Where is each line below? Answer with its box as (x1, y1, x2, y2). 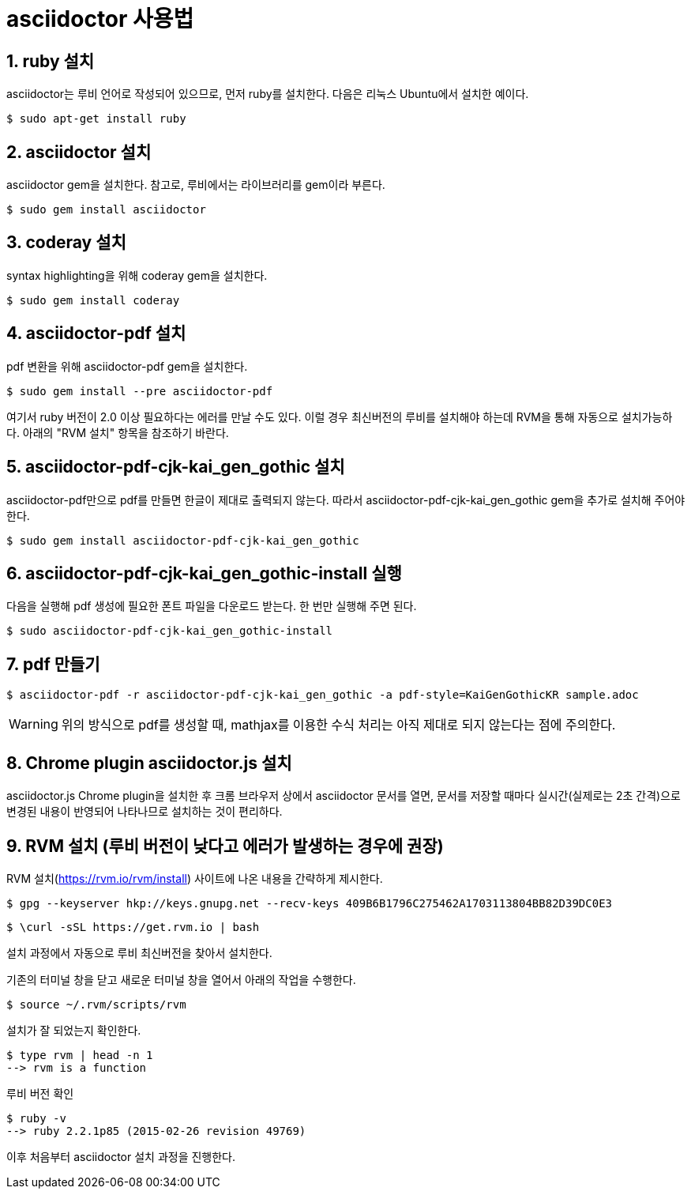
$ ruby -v (6, 1111, 66, 1125)
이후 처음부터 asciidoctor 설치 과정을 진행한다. (6, 1149, 236, 1163)
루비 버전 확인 (6, 1086, 74, 1100)
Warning (9, 716, 58, 733)
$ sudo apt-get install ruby (6, 112, 186, 126)
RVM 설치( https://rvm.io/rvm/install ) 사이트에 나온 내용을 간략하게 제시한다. (6, 871, 383, 885)
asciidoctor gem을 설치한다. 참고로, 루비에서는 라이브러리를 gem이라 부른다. (6, 178, 385, 192)
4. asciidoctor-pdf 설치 (6, 323, 186, 344)
